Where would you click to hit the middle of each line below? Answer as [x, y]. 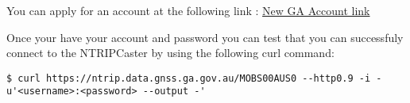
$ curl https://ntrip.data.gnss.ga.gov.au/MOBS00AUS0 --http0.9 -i [189, 78]
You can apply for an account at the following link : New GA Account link [188, 10]
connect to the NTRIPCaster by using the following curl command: [170, 53]
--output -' [174, 92]
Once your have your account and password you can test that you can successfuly [205, 37]
